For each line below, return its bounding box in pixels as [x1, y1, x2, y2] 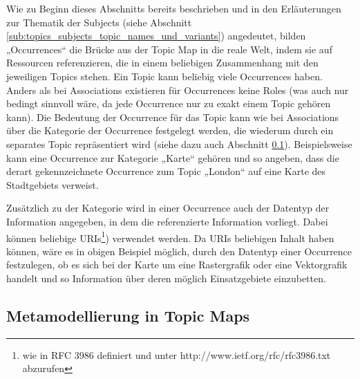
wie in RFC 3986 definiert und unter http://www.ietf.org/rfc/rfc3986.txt [22, 347, 331, 362]
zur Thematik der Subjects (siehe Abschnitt [6, 15, 192, 29]
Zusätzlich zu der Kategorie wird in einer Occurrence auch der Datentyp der [6, 201, 330, 215]
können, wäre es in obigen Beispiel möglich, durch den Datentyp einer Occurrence [6, 243, 352, 258]
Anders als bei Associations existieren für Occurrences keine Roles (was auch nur [6, 82, 349, 97]
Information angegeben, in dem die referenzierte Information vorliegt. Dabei [6, 214, 328, 228]
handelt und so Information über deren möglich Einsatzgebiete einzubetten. [6, 270, 326, 285]
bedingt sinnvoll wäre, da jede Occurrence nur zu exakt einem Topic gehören [6, 96, 331, 111]
